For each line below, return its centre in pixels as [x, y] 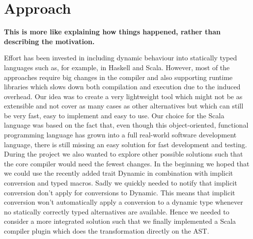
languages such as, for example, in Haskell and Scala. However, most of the [117, 67]
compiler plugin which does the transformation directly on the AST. [107, 231]
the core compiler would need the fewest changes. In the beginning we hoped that [127, 163]
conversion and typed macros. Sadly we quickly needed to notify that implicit [121, 183]
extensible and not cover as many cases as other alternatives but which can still [124, 106]
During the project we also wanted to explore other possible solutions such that [124, 154]
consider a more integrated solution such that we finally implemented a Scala [120, 221]
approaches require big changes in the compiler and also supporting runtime [118, 77]
